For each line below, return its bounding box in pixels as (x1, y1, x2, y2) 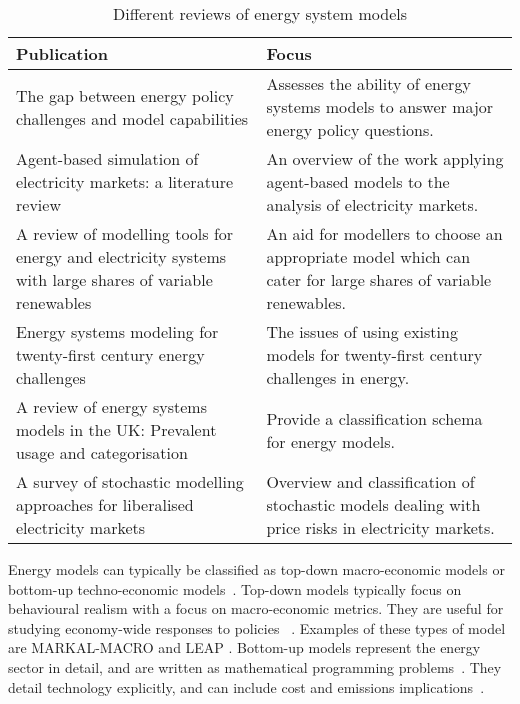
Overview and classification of (266, 470, 475, 493)
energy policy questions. (266, 118, 434, 141)
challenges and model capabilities (16, 106, 249, 130)
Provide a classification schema (266, 406, 483, 430)
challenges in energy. (266, 366, 410, 389)
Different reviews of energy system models (113, 2, 407, 25)
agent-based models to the (266, 170, 450, 193)
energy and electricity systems (16, 245, 227, 268)
